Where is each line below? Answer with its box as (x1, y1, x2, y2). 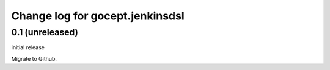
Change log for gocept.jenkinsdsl (11, 9, 185, 23)
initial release (11, 44, 45, 51)
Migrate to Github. (11, 55, 57, 62)
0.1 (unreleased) (11, 27, 79, 38)
